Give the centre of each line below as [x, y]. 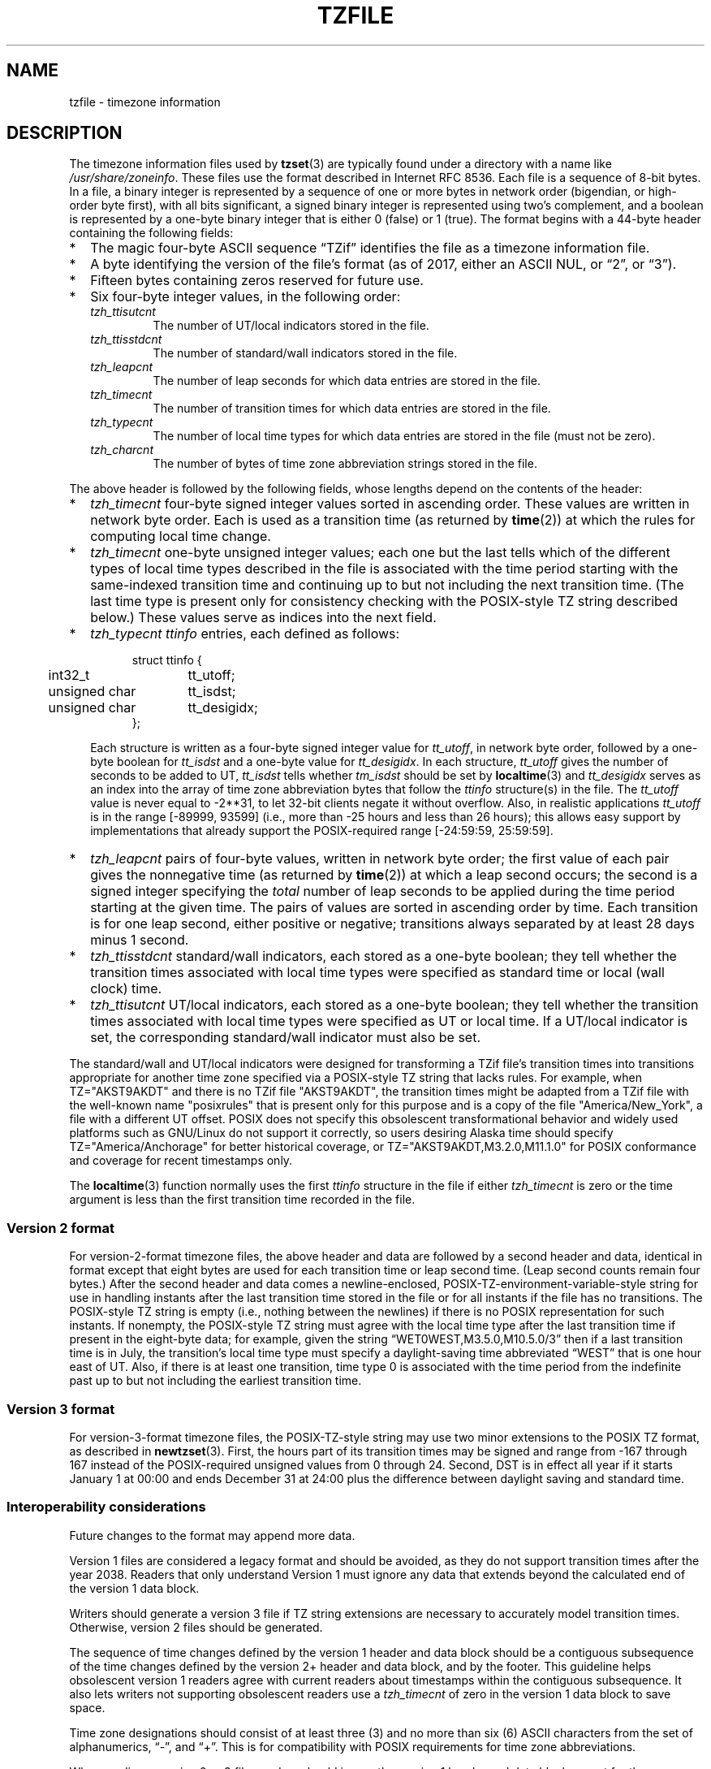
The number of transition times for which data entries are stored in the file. [352, 409]
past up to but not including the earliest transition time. [215, 1381]
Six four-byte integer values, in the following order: [246, 297]
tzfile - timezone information [145, 102]
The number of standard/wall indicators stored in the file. [305, 353]
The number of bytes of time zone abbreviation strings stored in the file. [345, 464]
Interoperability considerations [106, 1507]
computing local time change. [181, 536]
